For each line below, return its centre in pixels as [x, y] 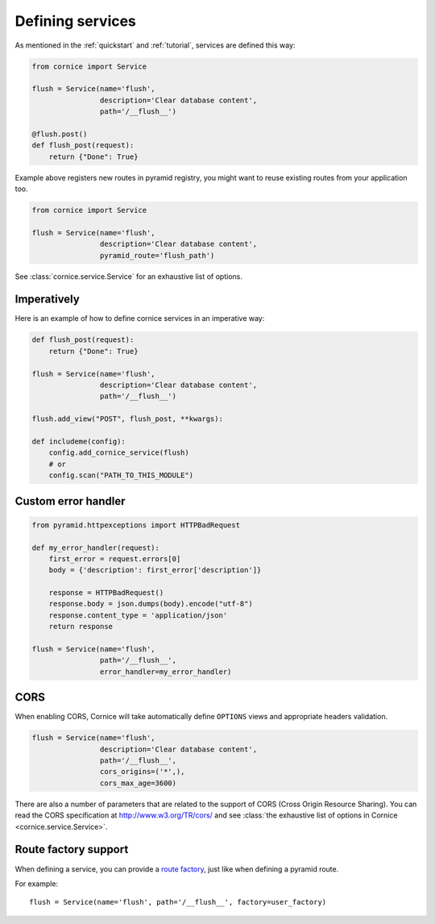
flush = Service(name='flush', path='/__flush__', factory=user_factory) [178, 902]
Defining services [76, 21]
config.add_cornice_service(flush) [119, 453]
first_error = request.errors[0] [115, 559]
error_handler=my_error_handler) [166, 672]
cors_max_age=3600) [138, 783]
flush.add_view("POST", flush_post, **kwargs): [127, 419]
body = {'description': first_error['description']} [155, 570]
